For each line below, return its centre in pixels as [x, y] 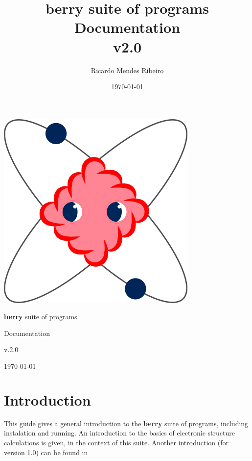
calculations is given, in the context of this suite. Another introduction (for [116, 442]
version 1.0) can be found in [46, 452]
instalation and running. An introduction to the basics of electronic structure [119, 433]
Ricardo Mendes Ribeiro [127, 70]
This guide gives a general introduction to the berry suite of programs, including [126, 423]
